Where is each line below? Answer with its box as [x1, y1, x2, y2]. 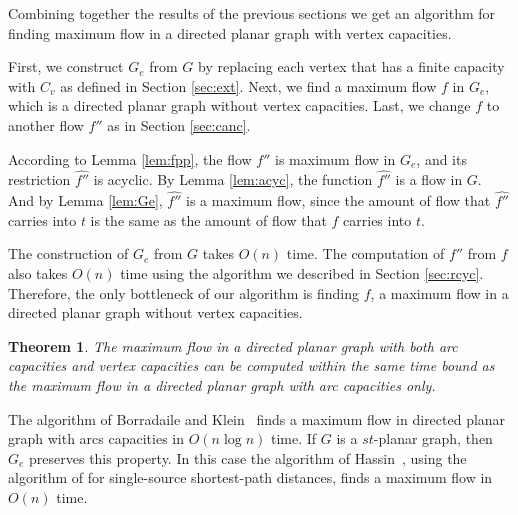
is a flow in [395, 169, 463, 190]
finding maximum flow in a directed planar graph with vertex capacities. [8, 22, 452, 43]
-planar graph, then [373, 428, 493, 449]
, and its [416, 148, 467, 169]
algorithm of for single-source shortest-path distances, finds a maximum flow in [8, 467, 493, 488]
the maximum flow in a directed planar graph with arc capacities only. [8, 374, 436, 395]
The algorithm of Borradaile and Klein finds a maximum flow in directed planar [8, 408, 506, 429]
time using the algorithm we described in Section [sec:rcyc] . [120, 262, 484, 283]
